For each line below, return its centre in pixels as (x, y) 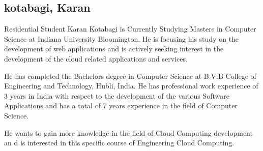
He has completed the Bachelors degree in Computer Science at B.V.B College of (130, 75)
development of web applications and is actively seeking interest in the (114, 49)
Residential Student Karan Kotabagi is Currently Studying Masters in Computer (130, 29)
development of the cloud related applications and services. (96, 58)
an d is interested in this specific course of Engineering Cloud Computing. (119, 143)
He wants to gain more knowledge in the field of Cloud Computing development (128, 132)
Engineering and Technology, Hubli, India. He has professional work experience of (131, 86)
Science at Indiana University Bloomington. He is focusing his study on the (122, 38)
